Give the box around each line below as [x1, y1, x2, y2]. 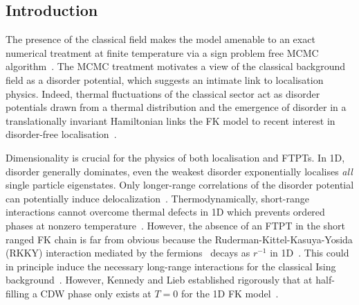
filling [6, 286, 30, 300]
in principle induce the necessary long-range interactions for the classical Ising [6, 259, 336, 273]
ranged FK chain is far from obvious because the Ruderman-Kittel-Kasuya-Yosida [6, 232, 353, 246]
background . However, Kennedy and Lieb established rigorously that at [6, 272, 313, 287]
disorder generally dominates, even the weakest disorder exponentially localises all [6, 164, 353, 178]
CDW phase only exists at [40, 286, 151, 300]
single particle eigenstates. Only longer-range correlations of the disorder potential [6, 177, 354, 192]
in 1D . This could [270, 245, 349, 260]
